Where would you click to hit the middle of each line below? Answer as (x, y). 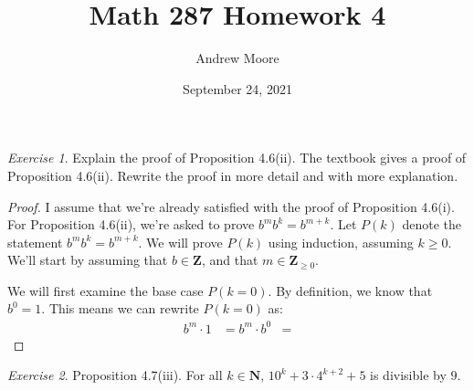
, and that (230, 260)
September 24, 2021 (237, 88)
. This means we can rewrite (120, 308)
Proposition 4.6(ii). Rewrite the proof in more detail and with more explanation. (233, 175)
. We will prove (180, 242)
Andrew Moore (237, 58)
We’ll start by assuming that (88, 260)
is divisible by (408, 375)
